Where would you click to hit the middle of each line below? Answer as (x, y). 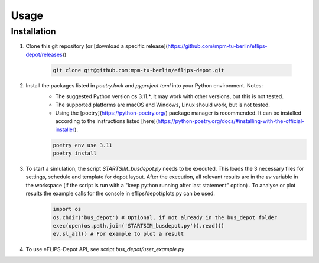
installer (65, 129)
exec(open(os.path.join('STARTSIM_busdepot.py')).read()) (139, 225)
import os (67, 209)
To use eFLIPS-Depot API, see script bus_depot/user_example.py (105, 249)
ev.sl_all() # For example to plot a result (118, 234)
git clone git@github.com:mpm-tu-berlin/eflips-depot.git (139, 70)
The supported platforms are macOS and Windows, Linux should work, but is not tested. (162, 105)
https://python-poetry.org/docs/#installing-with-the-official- (231, 121)
